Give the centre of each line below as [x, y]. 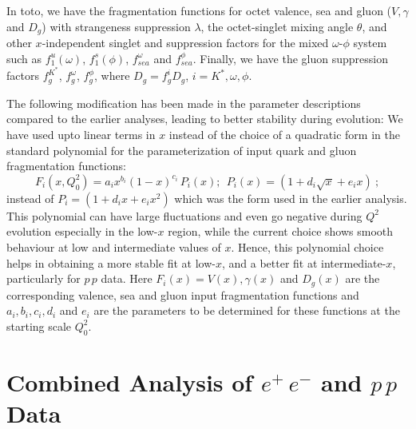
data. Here [127, 278]
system [370, 43]
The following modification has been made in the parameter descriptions [184, 103]
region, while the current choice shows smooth [281, 231]
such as [24, 58]
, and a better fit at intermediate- [304, 262]
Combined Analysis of [130, 381]
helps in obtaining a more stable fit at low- [111, 262]
